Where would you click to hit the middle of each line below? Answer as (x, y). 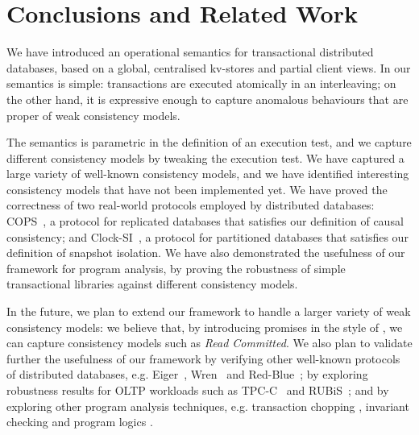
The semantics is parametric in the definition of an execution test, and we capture (209, 142)
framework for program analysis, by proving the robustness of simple (176, 268)
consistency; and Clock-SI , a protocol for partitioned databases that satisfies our (207, 236)
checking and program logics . (80, 422)
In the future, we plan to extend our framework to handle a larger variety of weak (209, 311)
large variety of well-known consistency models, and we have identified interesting (208, 174)
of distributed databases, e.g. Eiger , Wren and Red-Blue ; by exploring (187, 374)
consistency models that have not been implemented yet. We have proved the (197, 189)
